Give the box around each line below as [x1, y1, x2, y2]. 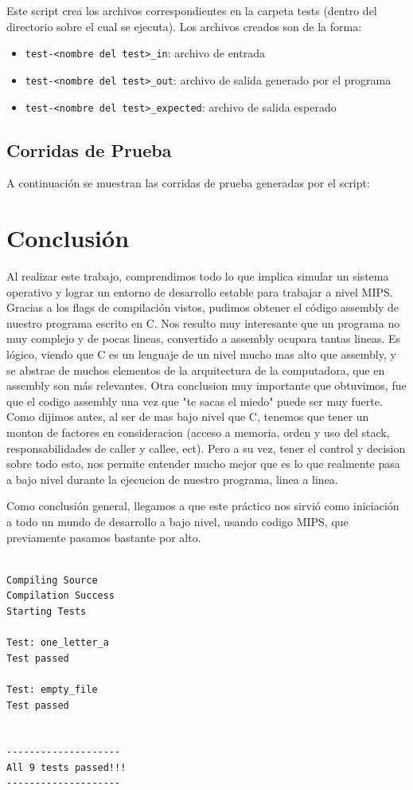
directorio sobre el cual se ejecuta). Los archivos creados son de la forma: [6, 18, 362, 34]
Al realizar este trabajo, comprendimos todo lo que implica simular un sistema [6, 268, 389, 285]
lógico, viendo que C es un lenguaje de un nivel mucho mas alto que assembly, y [6, 346, 396, 363]
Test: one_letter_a [6, 637, 109, 649]
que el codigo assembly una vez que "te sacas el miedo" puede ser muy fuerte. [6, 392, 383, 409]
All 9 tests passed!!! [6, 761, 127, 773]
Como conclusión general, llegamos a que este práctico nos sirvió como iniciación [6, 497, 399, 514]
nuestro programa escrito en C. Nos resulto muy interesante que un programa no [6, 314, 400, 331]
